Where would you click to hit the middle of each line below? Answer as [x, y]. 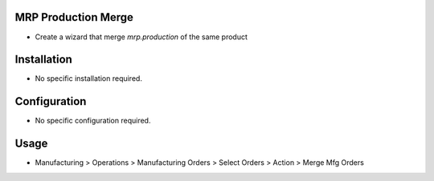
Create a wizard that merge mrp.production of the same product [141, 37]
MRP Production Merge [74, 17]
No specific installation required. [88, 78]
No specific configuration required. [93, 121]
